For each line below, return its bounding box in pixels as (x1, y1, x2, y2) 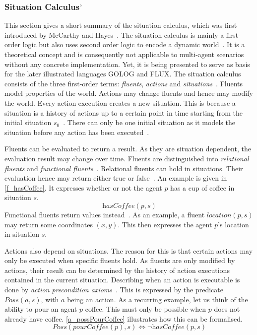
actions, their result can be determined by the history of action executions (4, 265, 230, 275)
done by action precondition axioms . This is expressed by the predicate (4, 284, 223, 295)
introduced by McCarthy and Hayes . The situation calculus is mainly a (4, 29, 224, 40)
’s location (218, 219, 249, 229)
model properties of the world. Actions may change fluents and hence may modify (4, 88, 253, 98)
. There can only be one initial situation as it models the (63, 117, 235, 128)
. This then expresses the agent (118, 219, 212, 229)
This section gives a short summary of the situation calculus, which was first (4, 20, 237, 30)
